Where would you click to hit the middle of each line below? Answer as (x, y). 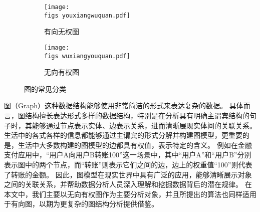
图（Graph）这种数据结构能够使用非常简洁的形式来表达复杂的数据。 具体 (124, 105)
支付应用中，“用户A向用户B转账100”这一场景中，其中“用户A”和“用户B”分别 (128, 155)
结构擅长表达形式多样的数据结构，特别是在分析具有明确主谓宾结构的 (137, 115)
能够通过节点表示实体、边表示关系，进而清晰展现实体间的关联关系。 (144, 125)
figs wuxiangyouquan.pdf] (87, 56)
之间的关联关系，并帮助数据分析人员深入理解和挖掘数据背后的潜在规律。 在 (128, 184)
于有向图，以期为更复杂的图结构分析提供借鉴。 (81, 204)
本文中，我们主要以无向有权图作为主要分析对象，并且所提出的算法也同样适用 (130, 194)
